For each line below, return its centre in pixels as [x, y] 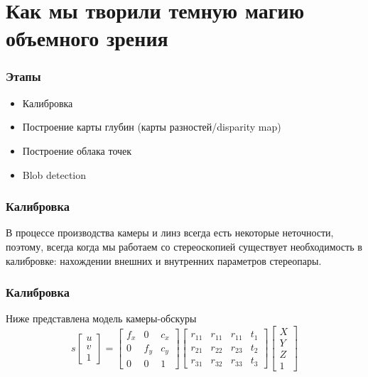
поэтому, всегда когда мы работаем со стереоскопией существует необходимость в [184, 246]
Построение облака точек [77, 150]
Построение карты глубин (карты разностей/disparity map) [152, 127]
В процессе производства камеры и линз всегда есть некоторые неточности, [170, 233]
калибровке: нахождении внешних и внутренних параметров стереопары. [164, 260]
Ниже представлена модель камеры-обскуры [101, 318]
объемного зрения [87, 38]
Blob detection [54, 174]
